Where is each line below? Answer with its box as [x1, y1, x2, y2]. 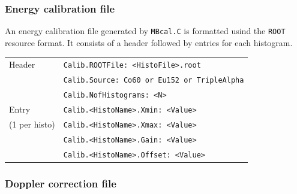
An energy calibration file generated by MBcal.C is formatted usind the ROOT [5, 25, 286, 37]
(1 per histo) [9, 117, 55, 130]
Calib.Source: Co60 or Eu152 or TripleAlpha [63, 76, 244, 85]
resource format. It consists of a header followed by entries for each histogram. [5, 36, 293, 48]
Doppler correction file [5, 175, 116, 190]
